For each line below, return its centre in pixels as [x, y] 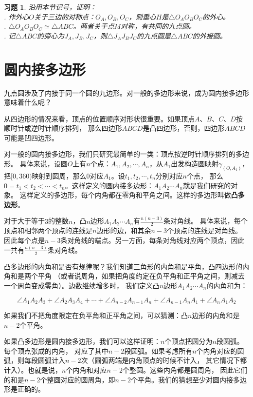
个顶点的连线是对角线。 [204, 230]
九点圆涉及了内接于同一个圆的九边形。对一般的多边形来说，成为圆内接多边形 [126, 92]
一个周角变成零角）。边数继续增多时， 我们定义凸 [82, 285]
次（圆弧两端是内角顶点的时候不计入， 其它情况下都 [164, 360]
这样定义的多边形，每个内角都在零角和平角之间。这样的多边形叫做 [125, 195]
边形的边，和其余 [124, 230]
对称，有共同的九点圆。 [158, 26]
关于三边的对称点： [65, 16]
